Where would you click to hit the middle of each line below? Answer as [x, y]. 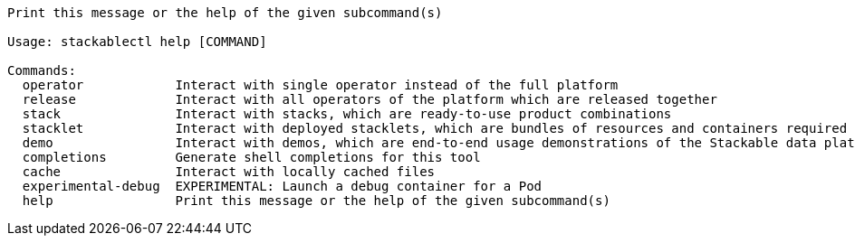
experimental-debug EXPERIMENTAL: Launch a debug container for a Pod [282, 186]
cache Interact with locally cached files [229, 172]
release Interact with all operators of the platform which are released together [370, 99]
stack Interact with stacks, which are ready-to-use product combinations [347, 114]
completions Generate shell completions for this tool [251, 157]
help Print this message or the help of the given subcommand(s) [316, 201]
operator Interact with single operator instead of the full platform [320, 85]
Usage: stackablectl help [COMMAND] [137, 42]
